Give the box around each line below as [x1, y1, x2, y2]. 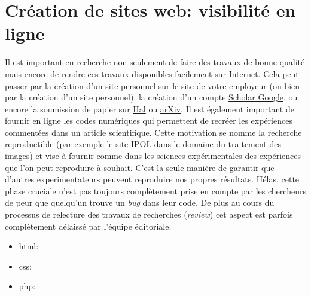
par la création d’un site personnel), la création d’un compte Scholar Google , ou [5, 91, 298, 103]
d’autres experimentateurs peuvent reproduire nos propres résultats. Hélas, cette [5, 173, 300, 185]
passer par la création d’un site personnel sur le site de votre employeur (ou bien [5, 79, 300, 91]
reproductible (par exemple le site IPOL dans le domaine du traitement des [5, 138, 281, 150]
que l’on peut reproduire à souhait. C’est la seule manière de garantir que [5, 161, 275, 173]
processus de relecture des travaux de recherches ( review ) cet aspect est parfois [5, 208, 293, 221]
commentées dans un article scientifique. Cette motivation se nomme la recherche [5, 126, 302, 138]
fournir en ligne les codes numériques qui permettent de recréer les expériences [5, 114, 292, 127]
